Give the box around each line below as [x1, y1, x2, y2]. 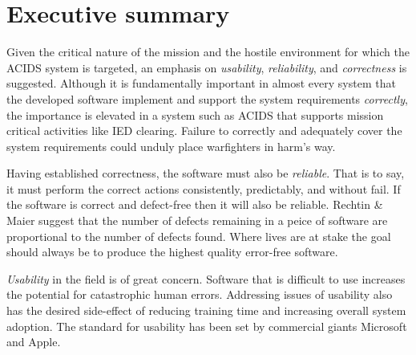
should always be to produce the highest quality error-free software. [6, 243, 338, 260]
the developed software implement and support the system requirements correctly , [6, 90, 408, 107]
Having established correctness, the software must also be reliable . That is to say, [6, 165, 405, 182]
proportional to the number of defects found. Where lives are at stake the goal [6, 227, 391, 244]
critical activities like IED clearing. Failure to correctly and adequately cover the [6, 122, 402, 139]
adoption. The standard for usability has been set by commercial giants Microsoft [6, 317, 407, 334]
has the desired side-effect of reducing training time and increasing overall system [6, 302, 406, 319]
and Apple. [6, 333, 61, 350]
